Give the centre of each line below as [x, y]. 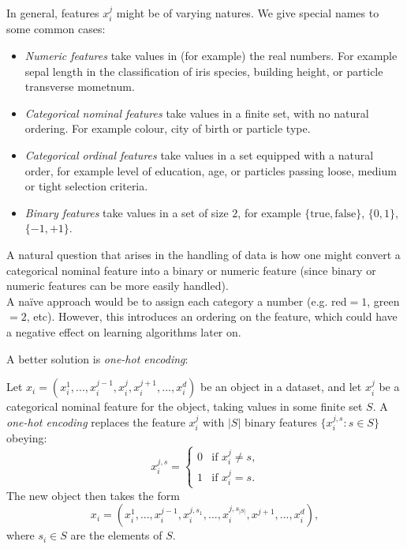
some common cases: [56, 29]
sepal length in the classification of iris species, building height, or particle [204, 71]
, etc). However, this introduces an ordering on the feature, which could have [212, 316]
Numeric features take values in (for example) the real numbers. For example [211, 56]
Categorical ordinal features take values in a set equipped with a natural [199, 154]
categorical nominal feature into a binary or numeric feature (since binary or [191, 270]
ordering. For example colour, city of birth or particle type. [168, 128]
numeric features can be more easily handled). [118, 286]
